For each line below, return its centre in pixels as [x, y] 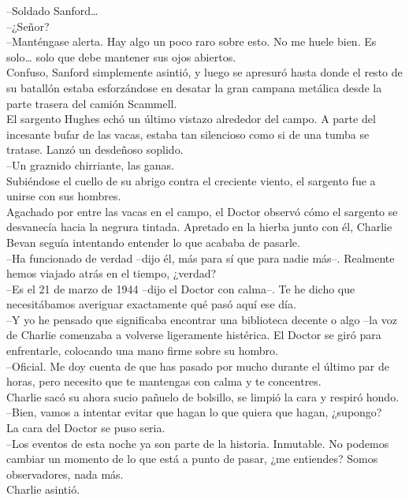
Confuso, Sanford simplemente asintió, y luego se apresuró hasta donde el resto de [204, 72]
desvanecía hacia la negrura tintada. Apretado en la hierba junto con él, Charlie [199, 227]
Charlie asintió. [43, 489]
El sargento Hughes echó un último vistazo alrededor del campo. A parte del [191, 119]
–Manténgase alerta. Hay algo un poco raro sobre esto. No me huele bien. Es [191, 41]
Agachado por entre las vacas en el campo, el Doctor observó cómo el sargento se [202, 211]
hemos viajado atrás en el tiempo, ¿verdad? [112, 273]
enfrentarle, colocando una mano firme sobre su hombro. [142, 351]
